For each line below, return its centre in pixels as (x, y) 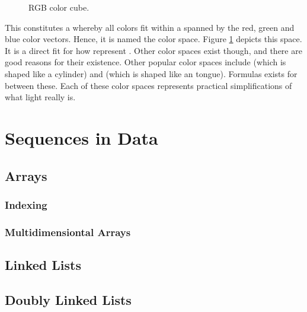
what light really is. (40, 97)
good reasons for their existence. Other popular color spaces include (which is (145, 62)
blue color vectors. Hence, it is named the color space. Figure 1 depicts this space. (153, 39)
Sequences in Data (81, 137)
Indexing (26, 204)
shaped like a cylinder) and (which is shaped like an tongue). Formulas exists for (151, 73)
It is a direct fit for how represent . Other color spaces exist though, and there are (153, 50)
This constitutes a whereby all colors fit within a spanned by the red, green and (150, 27)
